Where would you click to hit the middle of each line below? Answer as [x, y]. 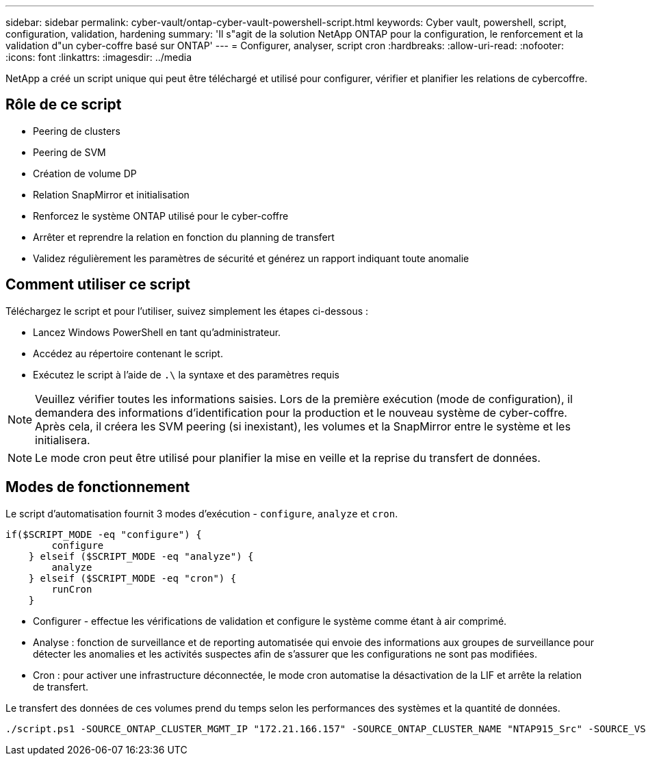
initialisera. [63, 440]
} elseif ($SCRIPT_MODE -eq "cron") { [132, 578]
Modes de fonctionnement [98, 487]
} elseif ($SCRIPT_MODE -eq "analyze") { [141, 556]
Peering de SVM [69, 152]
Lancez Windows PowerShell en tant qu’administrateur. [157, 332]
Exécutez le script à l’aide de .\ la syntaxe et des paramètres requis [186, 374]
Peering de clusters [77, 131]
